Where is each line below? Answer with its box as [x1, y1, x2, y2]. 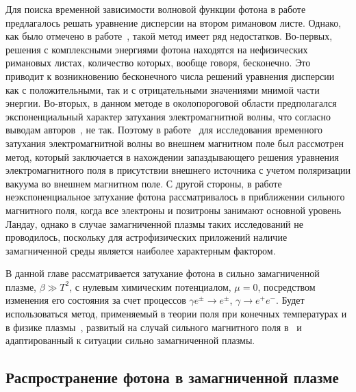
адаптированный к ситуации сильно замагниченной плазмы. [5, 333, 255, 348]
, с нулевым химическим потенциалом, [69, 279, 231, 293]
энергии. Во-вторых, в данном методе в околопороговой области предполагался [5, 96, 337, 110]
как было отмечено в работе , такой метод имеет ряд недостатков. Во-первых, [5, 29, 333, 43]
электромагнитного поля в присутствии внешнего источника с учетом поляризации [5, 163, 351, 177]
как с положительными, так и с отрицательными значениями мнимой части [5, 82, 320, 96]
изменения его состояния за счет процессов [5, 293, 186, 307]
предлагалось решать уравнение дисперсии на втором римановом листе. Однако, [5, 15, 342, 29]
